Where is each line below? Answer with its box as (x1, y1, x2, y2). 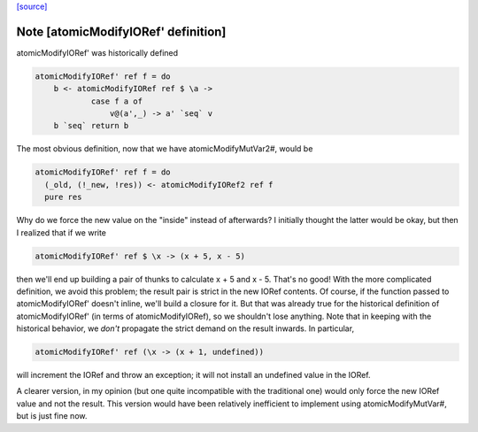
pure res (44, 192, 82, 203)
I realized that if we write (16, 227, 106, 238)
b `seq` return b (53, 120, 129, 131)
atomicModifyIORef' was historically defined (16, 47, 179, 58)
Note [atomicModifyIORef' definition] (16, 24, 227, 39)
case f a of (90, 96, 143, 106)
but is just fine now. (16, 411, 88, 421)
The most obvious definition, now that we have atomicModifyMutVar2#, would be (16, 143, 313, 154)
